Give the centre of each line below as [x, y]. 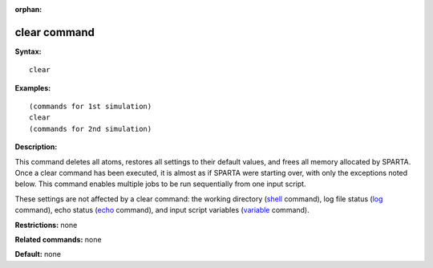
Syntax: [28, 51]
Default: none [38, 254]
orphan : [28, 9]
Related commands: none [58, 239]
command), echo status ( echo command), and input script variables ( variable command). [162, 210]
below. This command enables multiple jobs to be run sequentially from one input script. [160, 184]
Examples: [33, 87]
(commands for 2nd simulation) [91, 129]
